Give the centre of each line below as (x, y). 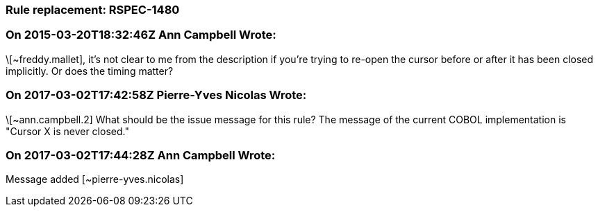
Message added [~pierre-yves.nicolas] (95, 179)
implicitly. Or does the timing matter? (90, 71)
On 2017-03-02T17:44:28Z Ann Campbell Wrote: (141, 155)
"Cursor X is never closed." (67, 131)
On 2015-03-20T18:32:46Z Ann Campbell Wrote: (141, 35)
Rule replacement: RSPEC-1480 (93, 10)
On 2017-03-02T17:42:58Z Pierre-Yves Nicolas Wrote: (156, 95)
